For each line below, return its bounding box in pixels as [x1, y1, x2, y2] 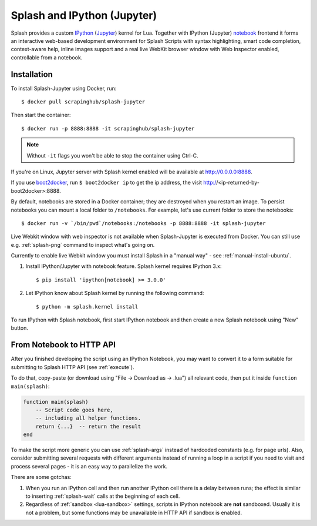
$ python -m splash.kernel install [36, 303, 139, 310]
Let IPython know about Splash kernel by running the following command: [25, 290, 204, 297]
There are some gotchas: [11, 474, 72, 481]
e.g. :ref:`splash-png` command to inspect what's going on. [11, 241, 155, 248]
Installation [11, 69, 53, 79]
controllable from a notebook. [11, 53, 83, 61]
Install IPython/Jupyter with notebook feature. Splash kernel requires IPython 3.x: [25, 263, 222, 270]
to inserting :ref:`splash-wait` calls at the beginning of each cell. [25, 493, 180, 500]
